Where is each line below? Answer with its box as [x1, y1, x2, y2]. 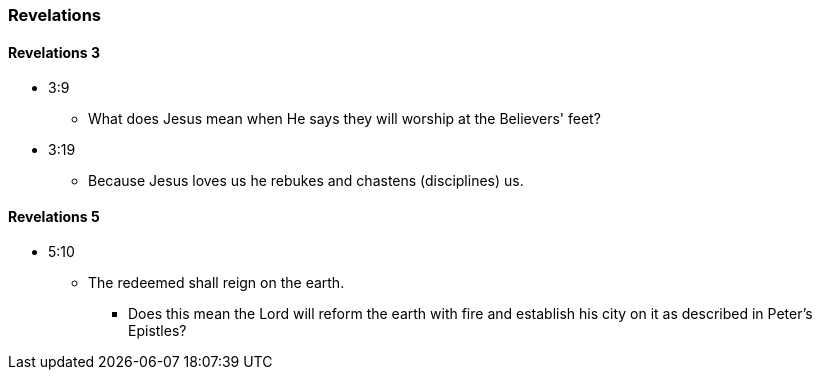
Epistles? [128, 322, 187, 340]
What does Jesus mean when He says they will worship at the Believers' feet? [88, 110, 601, 128]
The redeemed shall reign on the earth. [88, 274, 345, 292]
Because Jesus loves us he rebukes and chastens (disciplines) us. [88, 172, 524, 190]
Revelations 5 [8, 207, 100, 225]
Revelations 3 [8, 43, 100, 61]
